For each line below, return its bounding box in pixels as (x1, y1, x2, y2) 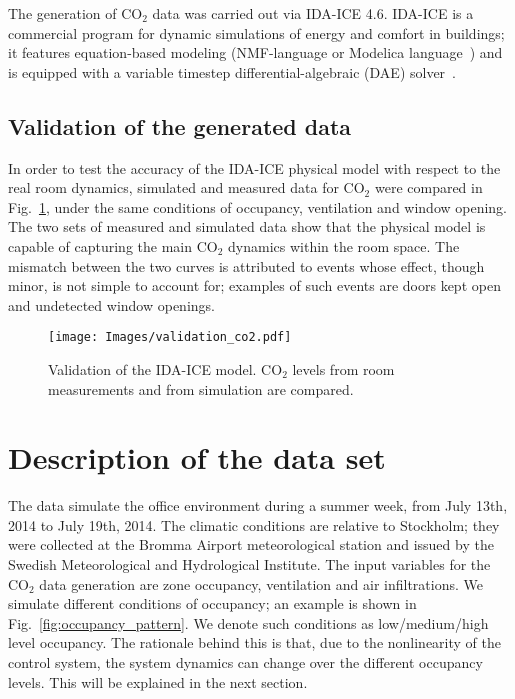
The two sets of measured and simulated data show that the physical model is (8, 216, 486, 237)
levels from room (292, 358, 395, 379)
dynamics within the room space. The (228, 235, 460, 256)
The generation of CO (8, 3, 143, 23)
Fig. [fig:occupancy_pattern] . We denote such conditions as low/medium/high (8, 612, 489, 633)
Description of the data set (8, 437, 386, 478)
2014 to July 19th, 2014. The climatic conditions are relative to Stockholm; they (8, 514, 500, 535)
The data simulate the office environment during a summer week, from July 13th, (8, 495, 508, 516)
